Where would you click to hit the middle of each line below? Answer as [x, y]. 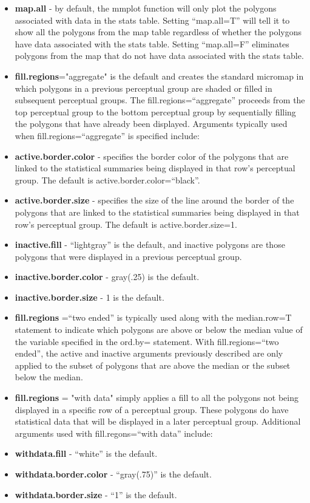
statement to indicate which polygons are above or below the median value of [159, 330]
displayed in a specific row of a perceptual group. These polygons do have [152, 409]
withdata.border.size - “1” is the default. [96, 494]
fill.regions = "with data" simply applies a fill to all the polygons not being [157, 398]
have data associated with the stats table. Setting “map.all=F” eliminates [152, 43]
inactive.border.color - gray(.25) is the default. [107, 277]
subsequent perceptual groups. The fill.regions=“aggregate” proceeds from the [160, 100]
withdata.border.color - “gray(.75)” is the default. [113, 474]
